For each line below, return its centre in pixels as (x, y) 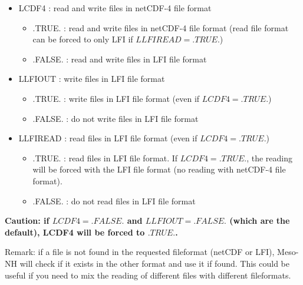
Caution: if (27, 221)
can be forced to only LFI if (83, 39)
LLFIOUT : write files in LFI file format (92, 79)
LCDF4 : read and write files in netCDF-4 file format (115, 8)
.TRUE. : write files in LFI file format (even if (116, 98)
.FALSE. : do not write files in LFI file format (116, 118)
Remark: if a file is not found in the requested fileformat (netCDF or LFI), (140, 252)
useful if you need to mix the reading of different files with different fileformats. (148, 275)
